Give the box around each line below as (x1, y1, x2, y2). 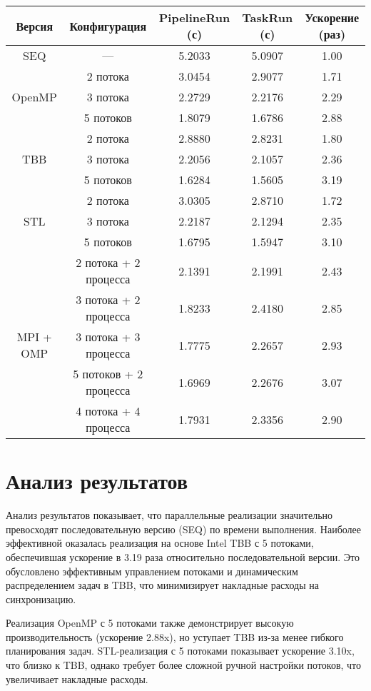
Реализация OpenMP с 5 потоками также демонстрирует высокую (6, 615, 294, 630)
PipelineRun (158, 9, 230, 26)
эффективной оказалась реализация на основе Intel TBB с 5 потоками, (6, 535, 314, 550)
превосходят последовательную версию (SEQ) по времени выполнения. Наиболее (6, 521, 361, 536)
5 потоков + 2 (73, 365, 143, 382)
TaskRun (242, 9, 293, 26)
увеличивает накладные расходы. (6, 671, 148, 686)
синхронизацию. (6, 591, 76, 606)
